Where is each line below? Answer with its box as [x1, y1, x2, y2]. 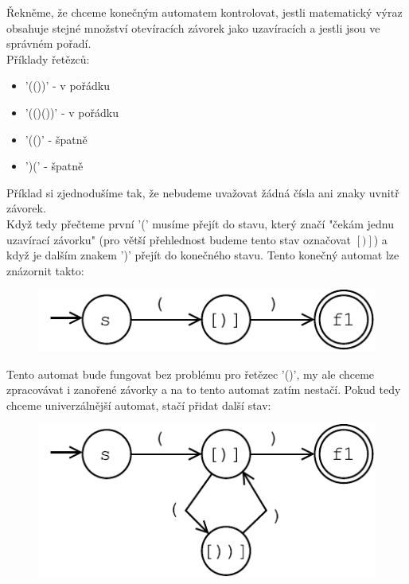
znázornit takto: [6, 262, 84, 278]
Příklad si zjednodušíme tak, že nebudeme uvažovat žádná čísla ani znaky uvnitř [6, 184, 399, 201]
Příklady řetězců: [6, 50, 90, 67]
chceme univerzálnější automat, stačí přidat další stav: [6, 396, 271, 413]
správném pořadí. [6, 35, 92, 52]
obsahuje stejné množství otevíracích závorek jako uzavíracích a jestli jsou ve [6, 19, 380, 36]
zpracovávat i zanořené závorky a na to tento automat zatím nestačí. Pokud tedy [6, 381, 401, 398]
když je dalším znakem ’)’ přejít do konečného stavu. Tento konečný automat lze [6, 247, 399, 263]
